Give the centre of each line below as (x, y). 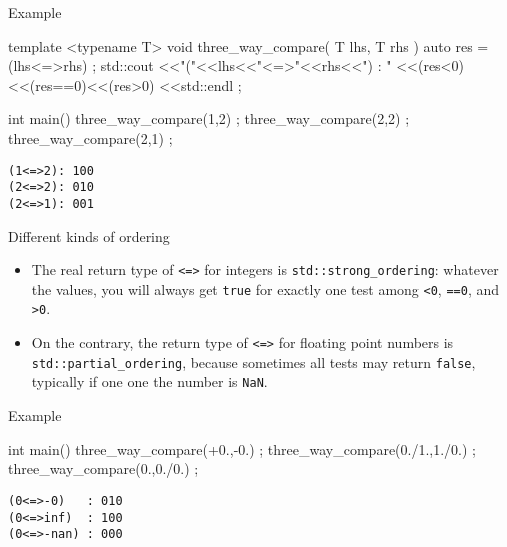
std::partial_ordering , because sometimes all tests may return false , (253, 361)
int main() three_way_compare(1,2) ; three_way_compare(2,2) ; (209, 118)
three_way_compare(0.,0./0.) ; (103, 468)
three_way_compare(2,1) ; (90, 137)
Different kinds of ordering (89, 235)
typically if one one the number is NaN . (149, 381)
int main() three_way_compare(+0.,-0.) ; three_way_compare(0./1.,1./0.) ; (242, 448)
